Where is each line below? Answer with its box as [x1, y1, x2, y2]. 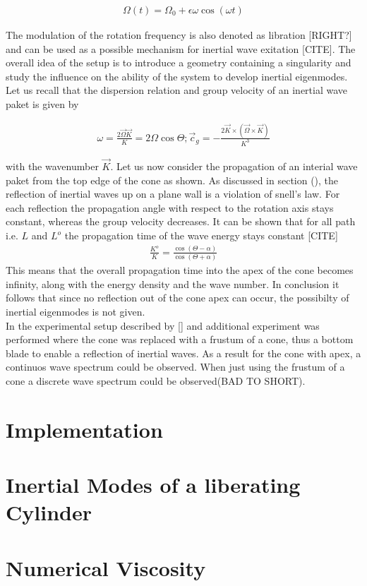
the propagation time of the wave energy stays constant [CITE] [64, 228, 338, 242]
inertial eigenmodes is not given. [6, 304, 145, 319]
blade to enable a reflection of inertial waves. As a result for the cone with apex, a [6, 345, 361, 360]
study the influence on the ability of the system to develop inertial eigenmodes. [6, 68, 348, 83]
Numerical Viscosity [6, 553, 206, 582]
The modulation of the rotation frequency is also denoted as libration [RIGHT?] [6, 28, 352, 42]
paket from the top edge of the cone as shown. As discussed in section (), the [6, 172, 339, 187]
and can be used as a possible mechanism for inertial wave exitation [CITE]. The [6, 41, 356, 56]
